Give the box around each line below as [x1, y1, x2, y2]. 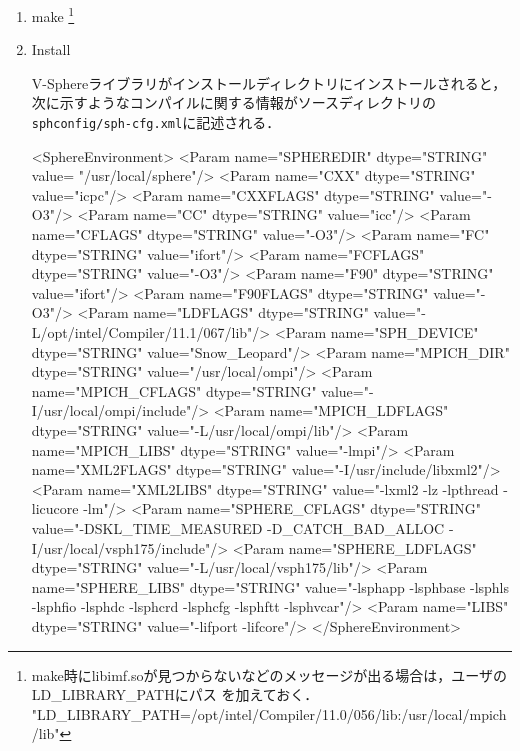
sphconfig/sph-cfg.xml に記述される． [31, 112, 281, 133]
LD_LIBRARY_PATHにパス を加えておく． [31, 684, 319, 705]
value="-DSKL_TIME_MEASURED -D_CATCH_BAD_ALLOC [31, 517, 445, 538]
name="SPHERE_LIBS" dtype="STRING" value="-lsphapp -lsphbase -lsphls [31, 576, 510, 597]
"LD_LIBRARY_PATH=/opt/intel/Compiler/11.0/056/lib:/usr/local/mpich [31, 703, 507, 724]
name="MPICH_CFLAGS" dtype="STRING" [31, 380, 317, 401]
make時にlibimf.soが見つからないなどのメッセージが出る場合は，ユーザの [31, 664, 507, 685]
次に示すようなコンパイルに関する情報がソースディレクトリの [31, 92, 437, 113]
